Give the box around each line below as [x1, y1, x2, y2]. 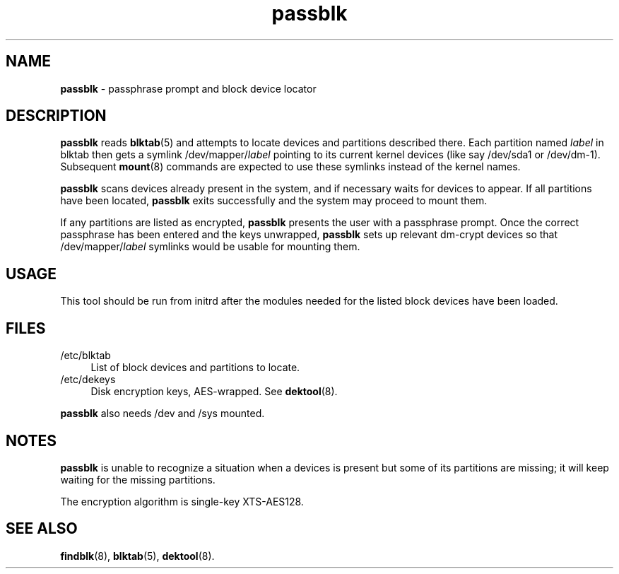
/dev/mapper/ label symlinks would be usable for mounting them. [60, 240, 360, 253]
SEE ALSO [6, 520, 78, 538]
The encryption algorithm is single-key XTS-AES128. [60, 495, 304, 508]
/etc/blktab [60, 349, 111, 362]
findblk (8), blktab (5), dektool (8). [60, 549, 215, 562]
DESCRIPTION [6, 107, 107, 125]
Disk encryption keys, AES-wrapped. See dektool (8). [90, 385, 338, 398]
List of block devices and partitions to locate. [90, 361, 300, 374]
